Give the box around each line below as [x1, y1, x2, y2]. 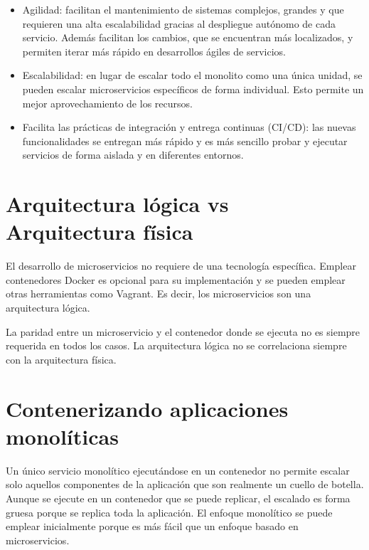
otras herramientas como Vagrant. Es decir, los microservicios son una [6, 286, 311, 301]
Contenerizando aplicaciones [6, 393, 289, 423]
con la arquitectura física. [6, 351, 117, 366]
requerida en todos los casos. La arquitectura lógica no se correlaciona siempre [6, 338, 347, 353]
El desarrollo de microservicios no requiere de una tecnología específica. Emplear [6, 258, 356, 273]
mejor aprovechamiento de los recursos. [22, 95, 193, 110]
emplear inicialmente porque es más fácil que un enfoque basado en [6, 519, 299, 534]
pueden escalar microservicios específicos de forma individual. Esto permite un [22, 81, 364, 96]
